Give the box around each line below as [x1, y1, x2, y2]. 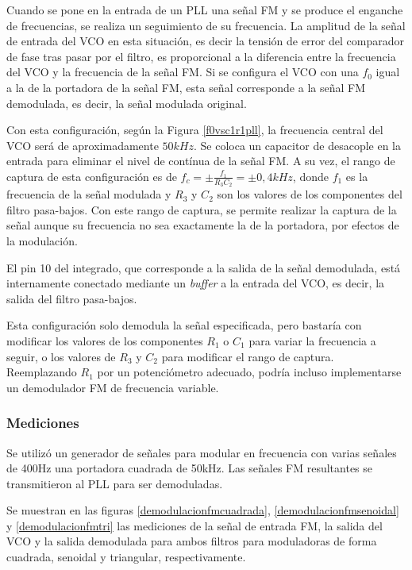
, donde [292, 168, 329, 184]
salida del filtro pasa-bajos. [6, 290, 137, 306]
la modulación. [6, 232, 78, 248]
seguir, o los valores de [6, 348, 116, 364]
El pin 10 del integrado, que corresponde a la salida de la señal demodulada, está [6, 259, 401, 275]
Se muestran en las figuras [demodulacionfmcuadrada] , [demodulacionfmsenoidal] [6, 502, 399, 518]
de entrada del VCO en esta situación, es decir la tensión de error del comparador [6, 33, 405, 49]
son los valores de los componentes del [217, 186, 402, 202]
